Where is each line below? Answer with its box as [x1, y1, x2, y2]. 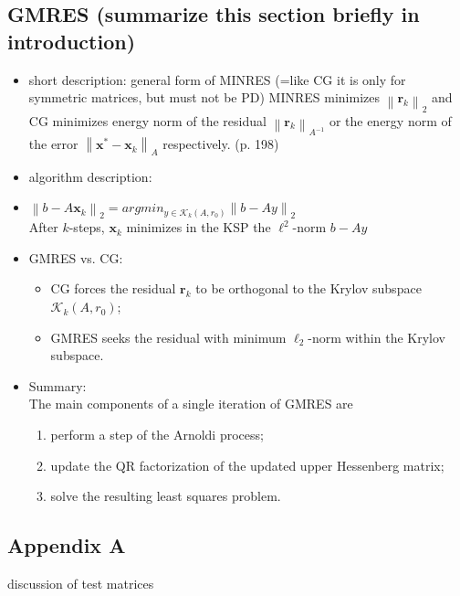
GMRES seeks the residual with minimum [50, 327, 287, 346]
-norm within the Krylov [308, 327, 445, 346]
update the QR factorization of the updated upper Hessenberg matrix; [50, 455, 444, 474]
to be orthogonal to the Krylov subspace [195, 279, 422, 298]
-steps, [68, 218, 105, 237]
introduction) [7, 27, 136, 55]
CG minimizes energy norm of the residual [28, 111, 267, 130]
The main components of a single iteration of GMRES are [28, 394, 353, 413]
